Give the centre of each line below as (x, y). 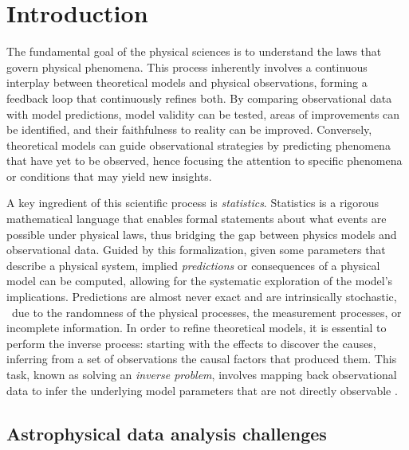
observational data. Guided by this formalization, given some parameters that (196, 250)
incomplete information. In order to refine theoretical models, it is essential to (197, 328)
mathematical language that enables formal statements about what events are (197, 219)
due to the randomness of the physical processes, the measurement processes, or (206, 312)
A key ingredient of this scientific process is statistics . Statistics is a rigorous (193, 203)
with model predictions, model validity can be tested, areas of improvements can (203, 113)
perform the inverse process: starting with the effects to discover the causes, (191, 343)
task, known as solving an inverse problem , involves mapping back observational (202, 374)
